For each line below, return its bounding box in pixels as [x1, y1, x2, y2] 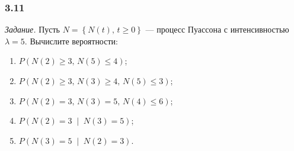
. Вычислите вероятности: [24, 34, 118, 47]
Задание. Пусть [5, 23, 60, 36]
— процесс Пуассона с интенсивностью [145, 23, 289, 36]
